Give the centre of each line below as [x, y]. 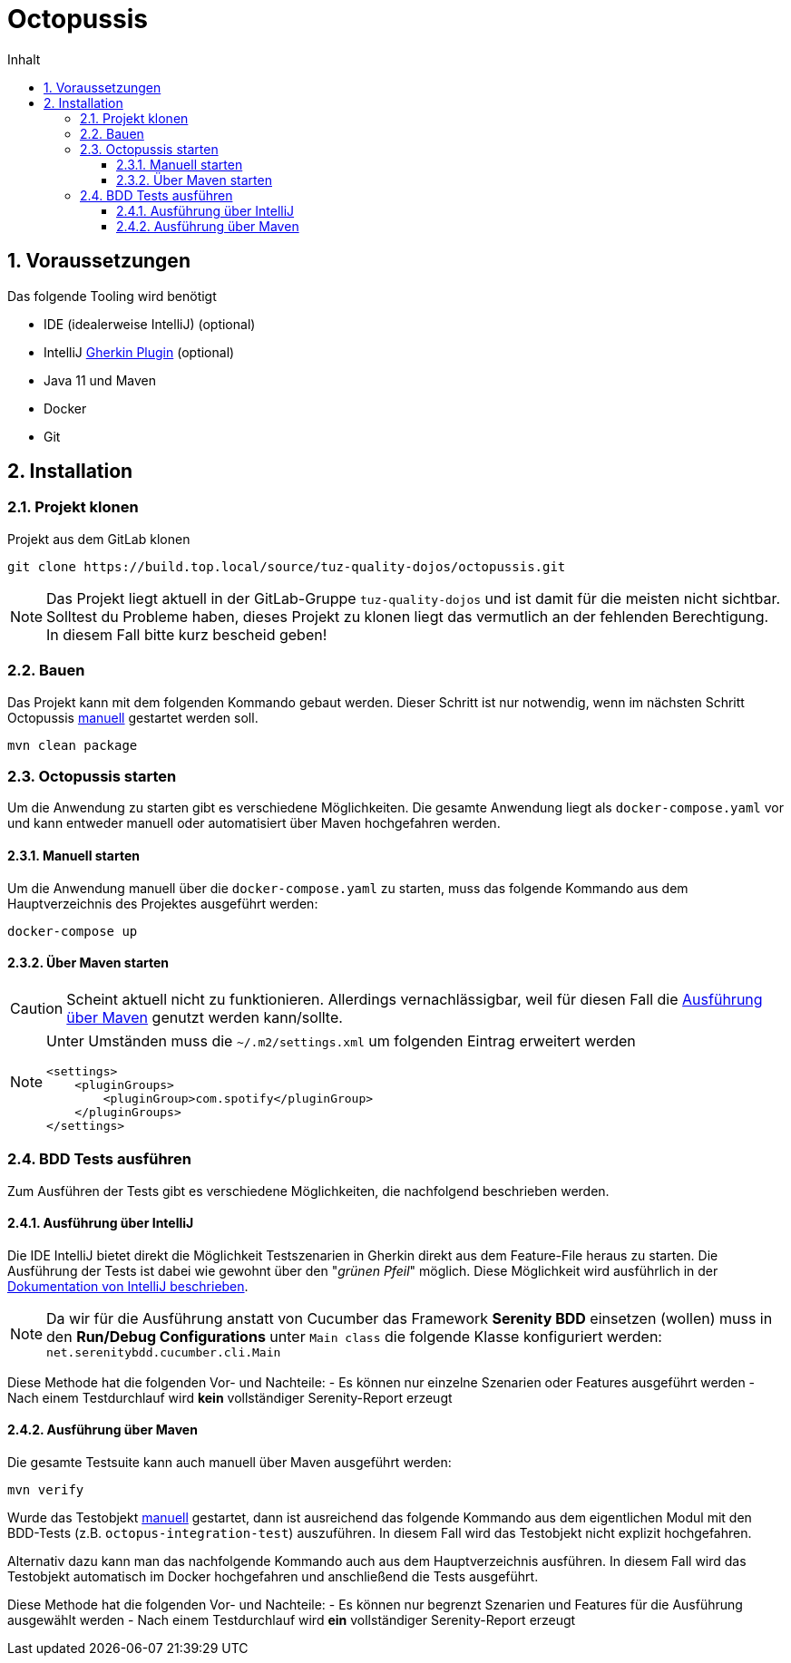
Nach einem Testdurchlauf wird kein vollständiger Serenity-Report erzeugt [230, 1397]
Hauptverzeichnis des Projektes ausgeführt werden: [163, 903]
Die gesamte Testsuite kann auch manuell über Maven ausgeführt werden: [229, 1462]
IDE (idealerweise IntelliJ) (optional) [150, 324]
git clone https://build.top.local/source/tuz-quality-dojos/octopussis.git [287, 566]
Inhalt [24, 59]
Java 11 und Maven [100, 380]
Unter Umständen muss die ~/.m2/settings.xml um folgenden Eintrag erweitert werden [341, 1041]
